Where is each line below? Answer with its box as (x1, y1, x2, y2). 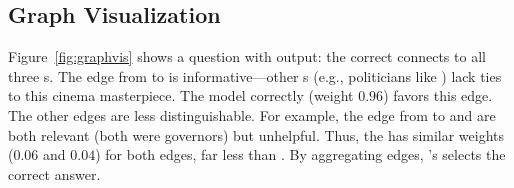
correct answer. (8, 163, 101, 184)
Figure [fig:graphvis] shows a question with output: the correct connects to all (8, 46, 486, 67)
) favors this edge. (383, 85, 493, 106)
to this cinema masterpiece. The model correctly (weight (8, 85, 354, 106)
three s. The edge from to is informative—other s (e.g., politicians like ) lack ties (8, 65, 502, 86)
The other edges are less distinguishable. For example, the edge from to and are (8, 104, 496, 125)
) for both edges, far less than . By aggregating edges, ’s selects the (95, 144, 506, 165)
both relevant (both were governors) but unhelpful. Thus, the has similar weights (8, 124, 505, 145)
